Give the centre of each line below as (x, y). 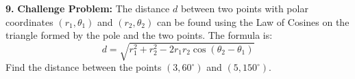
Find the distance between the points (84, 67)
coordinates (29, 21)
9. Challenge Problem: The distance (88, 8)
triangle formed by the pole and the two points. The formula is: (139, 35)
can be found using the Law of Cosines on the (253, 21)
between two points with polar (244, 8)
